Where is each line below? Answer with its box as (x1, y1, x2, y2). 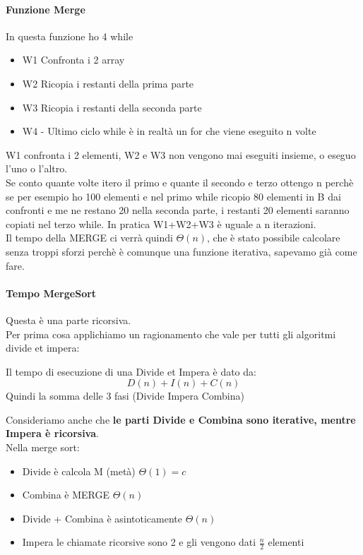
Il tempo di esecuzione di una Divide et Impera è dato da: (6, 364, 256, 378)
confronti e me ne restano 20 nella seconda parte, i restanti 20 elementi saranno (6, 203, 350, 217)
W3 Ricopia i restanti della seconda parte (22, 100, 202, 114)
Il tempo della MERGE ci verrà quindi (6, 230, 173, 245)
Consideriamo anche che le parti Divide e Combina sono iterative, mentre (6, 412, 356, 426)
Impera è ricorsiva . (6, 426, 99, 441)
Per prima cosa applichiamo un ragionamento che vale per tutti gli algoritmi (6, 326, 336, 341)
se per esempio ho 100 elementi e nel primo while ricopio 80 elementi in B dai (6, 189, 341, 203)
